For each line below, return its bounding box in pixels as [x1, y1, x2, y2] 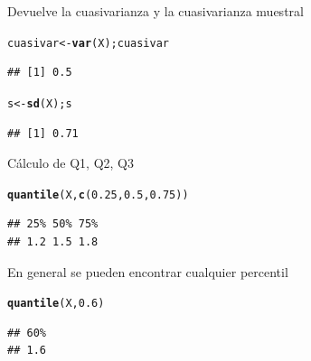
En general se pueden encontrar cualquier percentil [7, 262, 288, 281]
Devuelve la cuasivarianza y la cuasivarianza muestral [7, 2, 304, 20]
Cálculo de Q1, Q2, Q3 [7, 153, 134, 172]
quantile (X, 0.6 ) [7, 297, 105, 310]
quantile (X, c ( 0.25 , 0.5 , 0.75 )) [7, 188, 189, 201]
